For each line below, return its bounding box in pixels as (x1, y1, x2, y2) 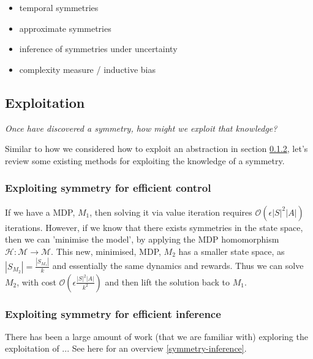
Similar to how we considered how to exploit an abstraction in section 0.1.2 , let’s (5, 142, 308, 155)
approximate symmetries (19, 21, 111, 34)
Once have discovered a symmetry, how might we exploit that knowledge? (5, 121, 277, 134)
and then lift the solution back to (105, 275, 230, 288)
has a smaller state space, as (178, 244, 285, 257)
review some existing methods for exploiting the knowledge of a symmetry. (5, 154, 285, 167)
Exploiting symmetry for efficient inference (5, 306, 221, 321)
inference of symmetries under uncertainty (19, 42, 178, 55)
